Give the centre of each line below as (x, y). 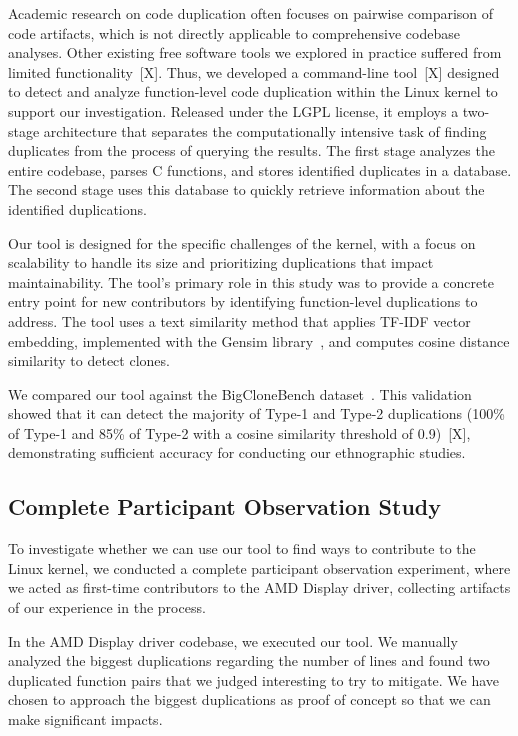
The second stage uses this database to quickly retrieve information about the (246, 189)
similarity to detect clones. (89, 360)
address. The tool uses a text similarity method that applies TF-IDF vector (239, 320)
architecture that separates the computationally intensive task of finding (265, 130)
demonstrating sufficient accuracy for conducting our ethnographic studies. (237, 452)
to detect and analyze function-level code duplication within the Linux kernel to (253, 91)
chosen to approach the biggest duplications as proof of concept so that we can (249, 699)
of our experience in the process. (107, 607)
